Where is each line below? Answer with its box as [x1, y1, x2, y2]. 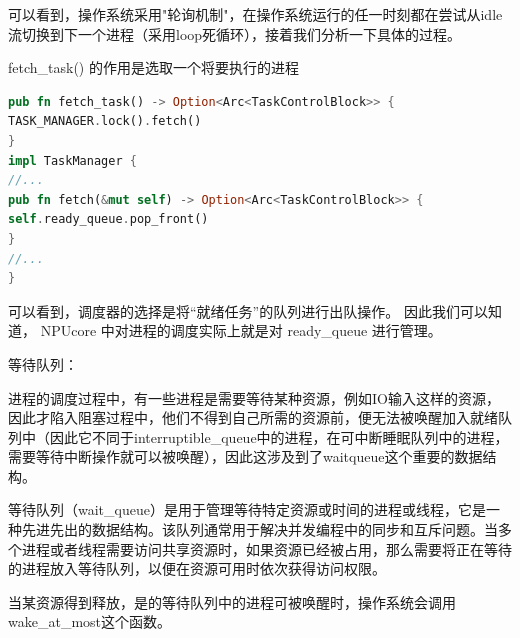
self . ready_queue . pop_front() [8, 212, 209, 227]
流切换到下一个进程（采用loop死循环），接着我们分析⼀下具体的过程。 [8, 23, 462, 44]
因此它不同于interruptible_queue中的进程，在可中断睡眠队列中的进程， [49, 426, 509, 447]
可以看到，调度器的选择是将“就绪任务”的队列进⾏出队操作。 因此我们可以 [8, 300, 488, 321]
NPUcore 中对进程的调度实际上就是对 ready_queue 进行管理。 [40, 320, 442, 341]
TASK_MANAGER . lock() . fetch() [8, 114, 202, 129]
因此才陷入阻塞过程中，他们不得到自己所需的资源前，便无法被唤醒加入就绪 [8, 407, 498, 428]
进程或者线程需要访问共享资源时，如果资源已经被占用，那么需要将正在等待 [21, 538, 512, 559]
